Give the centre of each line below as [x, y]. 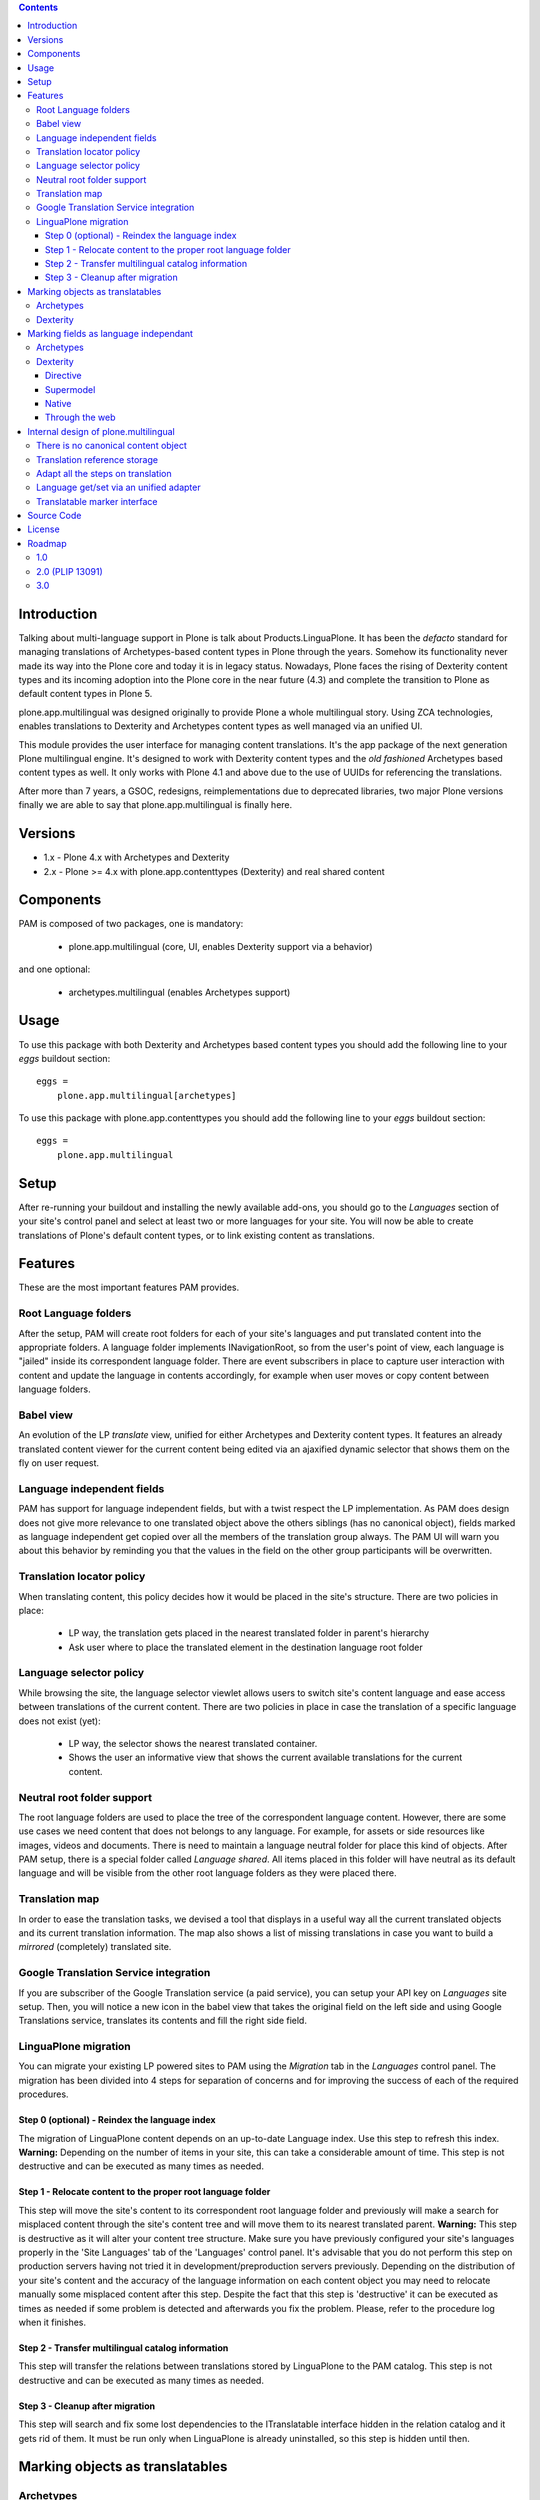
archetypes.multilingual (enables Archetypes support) [179, 992]
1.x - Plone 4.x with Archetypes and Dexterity [136, 857]
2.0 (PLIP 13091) [70, 571]
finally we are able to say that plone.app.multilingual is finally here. [155, 805]
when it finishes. [52, 2322]
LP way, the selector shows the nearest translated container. [193, 1743]
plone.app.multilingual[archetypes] [146, 1095]
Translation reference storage [97, 459]
